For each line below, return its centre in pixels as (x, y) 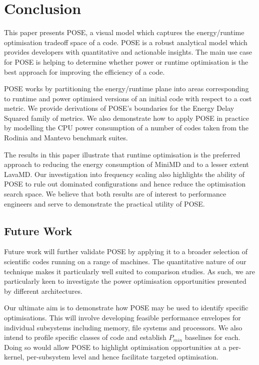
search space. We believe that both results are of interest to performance (115, 194)
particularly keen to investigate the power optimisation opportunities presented (125, 281)
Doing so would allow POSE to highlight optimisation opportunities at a (115, 347)
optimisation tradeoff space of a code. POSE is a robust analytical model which (126, 42)
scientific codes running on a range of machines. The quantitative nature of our (125, 261)
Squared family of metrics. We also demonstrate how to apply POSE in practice (127, 118)
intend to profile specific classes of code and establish (85, 337)
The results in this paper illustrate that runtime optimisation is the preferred (122, 154)
